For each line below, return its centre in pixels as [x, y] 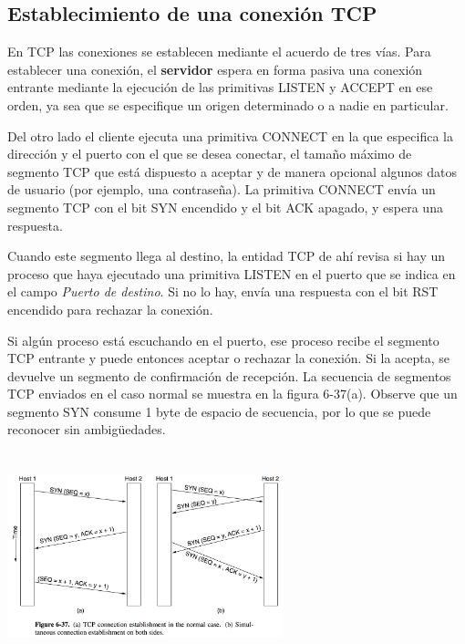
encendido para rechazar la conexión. [110, 309]
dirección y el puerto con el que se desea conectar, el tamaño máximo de [210, 154]
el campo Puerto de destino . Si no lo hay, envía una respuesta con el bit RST [223, 291]
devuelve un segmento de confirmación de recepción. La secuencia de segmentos [229, 375]
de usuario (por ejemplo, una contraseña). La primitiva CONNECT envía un [222, 189]
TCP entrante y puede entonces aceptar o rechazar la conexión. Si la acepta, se [229, 358]
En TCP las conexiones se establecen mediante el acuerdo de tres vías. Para [219, 52]
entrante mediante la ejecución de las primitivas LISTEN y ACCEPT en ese [220, 87]
